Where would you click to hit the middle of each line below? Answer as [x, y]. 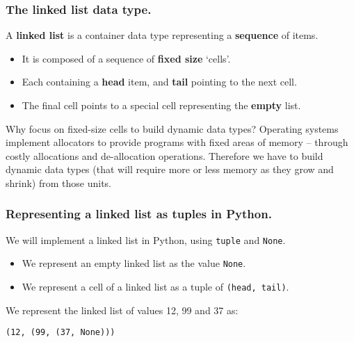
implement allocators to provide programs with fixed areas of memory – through [177, 142]
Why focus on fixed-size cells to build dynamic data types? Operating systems [172, 128]
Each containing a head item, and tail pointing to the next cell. [159, 82]
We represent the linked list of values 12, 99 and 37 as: [122, 310]
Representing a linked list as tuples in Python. [139, 214]
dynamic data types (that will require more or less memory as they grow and [170, 169]
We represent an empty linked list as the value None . [134, 263]
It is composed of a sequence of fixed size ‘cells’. [126, 58]
